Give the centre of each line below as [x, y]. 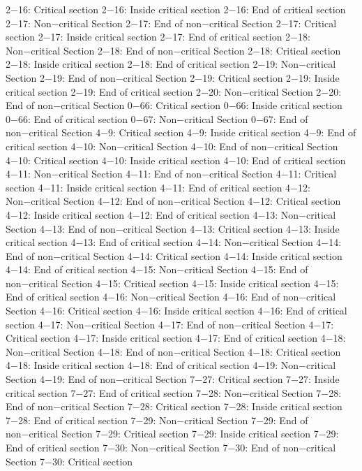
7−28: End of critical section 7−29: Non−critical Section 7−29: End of [157, 420]
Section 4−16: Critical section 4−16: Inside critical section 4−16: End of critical [176, 311]
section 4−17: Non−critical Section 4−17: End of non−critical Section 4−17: [170, 324]
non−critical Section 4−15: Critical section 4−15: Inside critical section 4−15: [172, 283]
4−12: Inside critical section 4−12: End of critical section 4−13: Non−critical [171, 214]
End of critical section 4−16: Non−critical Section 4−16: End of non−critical [171, 297]
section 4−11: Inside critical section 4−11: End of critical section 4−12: [158, 187]
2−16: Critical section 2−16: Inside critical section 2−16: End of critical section [176, 9]
